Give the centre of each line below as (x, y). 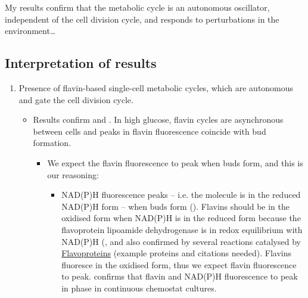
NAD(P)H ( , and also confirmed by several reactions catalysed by (181, 241)
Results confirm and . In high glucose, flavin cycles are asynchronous (158, 119)
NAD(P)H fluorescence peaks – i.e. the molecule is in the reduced (181, 195)
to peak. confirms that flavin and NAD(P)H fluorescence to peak (180, 276)
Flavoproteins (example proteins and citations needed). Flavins (176, 253)
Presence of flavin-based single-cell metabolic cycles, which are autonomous (156, 87)
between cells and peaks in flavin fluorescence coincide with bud (150, 131)
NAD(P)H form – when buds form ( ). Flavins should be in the (176, 206)
